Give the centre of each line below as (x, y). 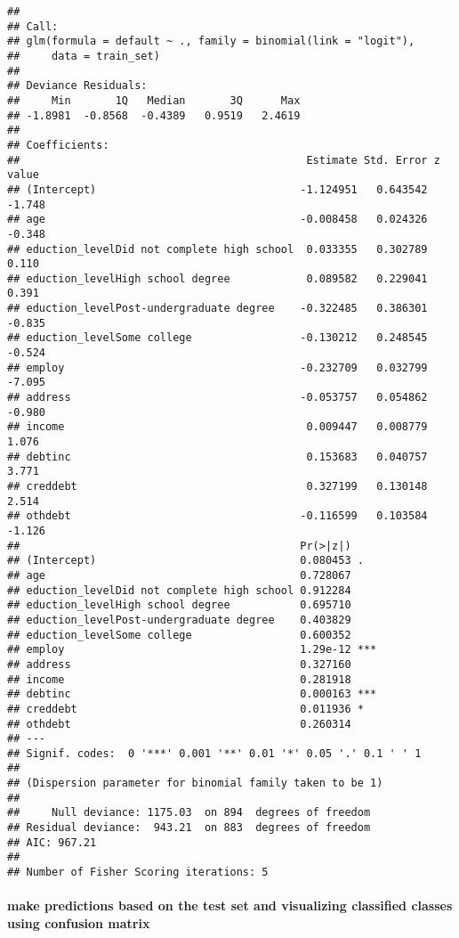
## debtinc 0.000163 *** (192, 694)
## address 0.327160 (179, 664)
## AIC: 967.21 (52, 842)
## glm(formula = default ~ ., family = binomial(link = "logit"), (211, 41)
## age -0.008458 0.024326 (217, 220)
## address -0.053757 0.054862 (217, 398)
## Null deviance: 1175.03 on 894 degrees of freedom (189, 813)
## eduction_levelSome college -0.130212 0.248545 (217, 338)
